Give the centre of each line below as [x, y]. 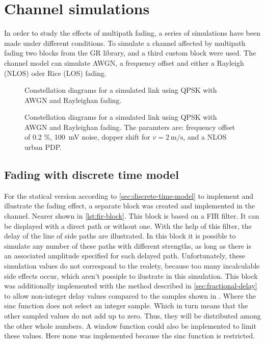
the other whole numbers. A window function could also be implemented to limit [130, 325]
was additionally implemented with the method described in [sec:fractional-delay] [131, 286]
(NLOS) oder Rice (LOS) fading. [55, 73]
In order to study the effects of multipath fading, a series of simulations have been [132, 33]
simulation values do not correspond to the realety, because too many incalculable [132, 266]
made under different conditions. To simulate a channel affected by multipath [125, 43]
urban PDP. [43, 147]
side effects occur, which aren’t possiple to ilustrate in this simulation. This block [131, 275]
